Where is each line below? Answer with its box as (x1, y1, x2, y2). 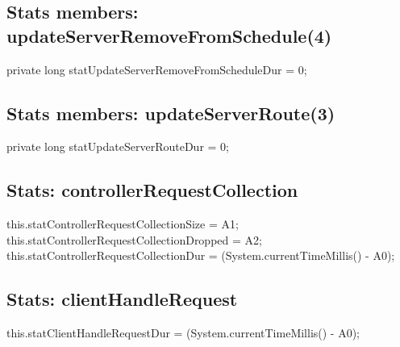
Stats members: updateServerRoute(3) (6, 100, 335, 125)
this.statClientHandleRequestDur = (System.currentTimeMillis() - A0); (6, 324, 360, 341)
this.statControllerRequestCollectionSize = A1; (6, 215, 239, 232)
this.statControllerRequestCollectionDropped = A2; (6, 231, 262, 248)
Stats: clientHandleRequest (6, 286, 238, 311)
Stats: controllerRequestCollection (6, 178, 298, 203)
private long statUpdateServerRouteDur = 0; (6, 138, 229, 155)
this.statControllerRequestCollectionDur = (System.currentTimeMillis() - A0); (6, 247, 395, 264)
